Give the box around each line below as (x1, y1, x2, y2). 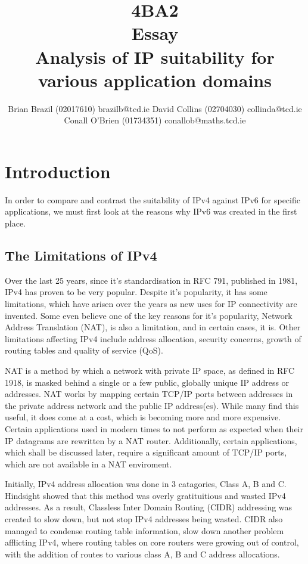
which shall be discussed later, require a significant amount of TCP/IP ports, (5, 446, 287, 458)
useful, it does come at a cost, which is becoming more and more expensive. (5, 411, 281, 423)
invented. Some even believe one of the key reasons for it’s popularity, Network (5, 309, 293, 321)
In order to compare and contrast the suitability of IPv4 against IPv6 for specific (5, 193, 300, 206)
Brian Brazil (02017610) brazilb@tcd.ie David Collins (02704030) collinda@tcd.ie (8, 102, 302, 114)
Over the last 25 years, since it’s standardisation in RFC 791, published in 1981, (5, 274, 298, 286)
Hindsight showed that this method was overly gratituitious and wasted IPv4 (5, 489, 286, 501)
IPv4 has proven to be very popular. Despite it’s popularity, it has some (5, 286, 267, 298)
